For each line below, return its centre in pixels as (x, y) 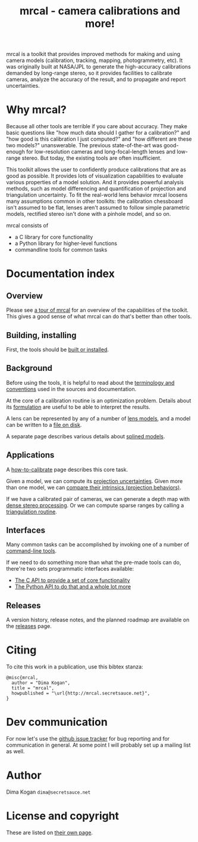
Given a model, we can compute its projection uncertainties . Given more (95, 481)
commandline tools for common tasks (61, 250)
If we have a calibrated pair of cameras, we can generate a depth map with (98, 499)
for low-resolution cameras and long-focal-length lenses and (101, 152)
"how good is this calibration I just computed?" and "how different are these (99, 139)
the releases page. (29, 626)
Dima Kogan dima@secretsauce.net (48, 792)
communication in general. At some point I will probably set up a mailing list (99, 745)
